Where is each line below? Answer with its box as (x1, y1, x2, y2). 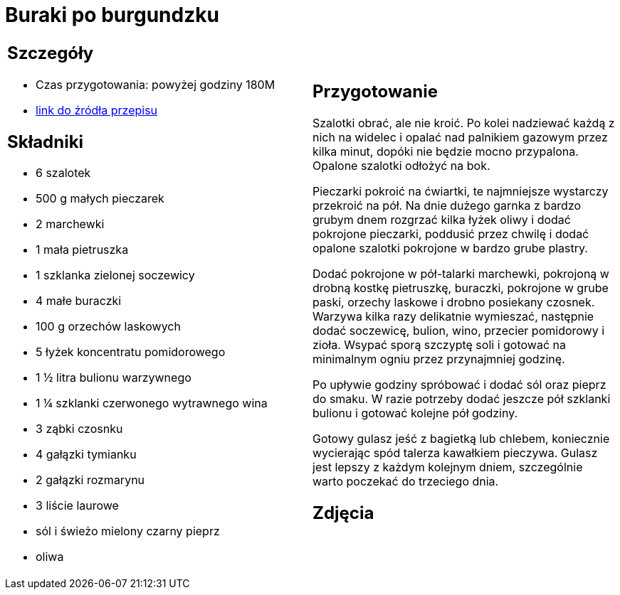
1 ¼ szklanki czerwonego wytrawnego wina (36, 396, 268, 411)
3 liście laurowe (36, 498, 119, 513)
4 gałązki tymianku (36, 447, 137, 462)
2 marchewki (36, 217, 105, 232)
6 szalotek (36, 166, 91, 181)
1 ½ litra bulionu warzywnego (36, 370, 191, 385)
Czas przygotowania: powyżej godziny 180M (36, 77, 275, 92)
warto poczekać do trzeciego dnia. (312, 473, 499, 488)
